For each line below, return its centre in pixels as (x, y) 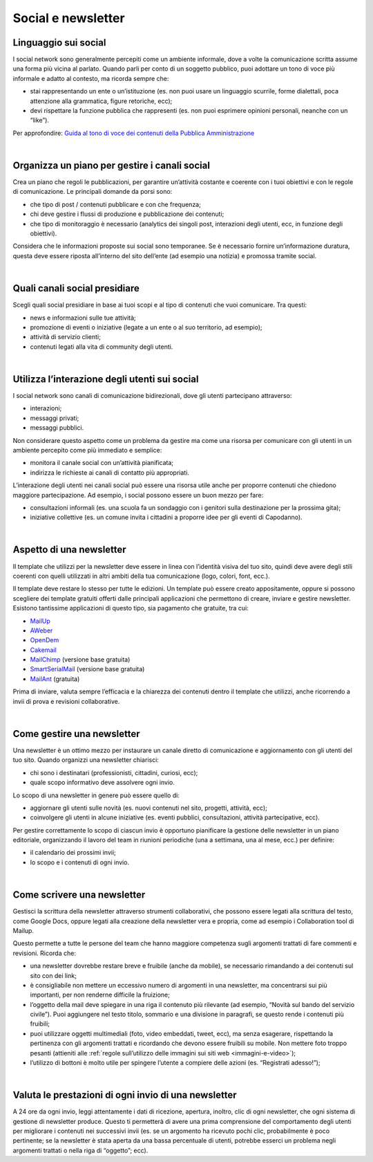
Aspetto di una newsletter (70, 550)
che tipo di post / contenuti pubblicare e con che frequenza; (116, 204)
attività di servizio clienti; (66, 337)
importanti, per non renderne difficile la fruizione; (100, 995)
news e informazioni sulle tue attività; (83, 318)
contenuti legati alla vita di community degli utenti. (102, 347)
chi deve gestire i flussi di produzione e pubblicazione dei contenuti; (127, 214)
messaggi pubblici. (57, 428)
